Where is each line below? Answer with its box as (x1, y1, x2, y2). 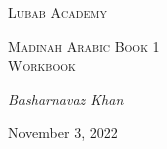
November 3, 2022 (8, 122, 118, 143)
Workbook (8, 55, 76, 76)
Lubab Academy (8, 2, 107, 22)
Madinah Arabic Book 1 (8, 35, 160, 56)
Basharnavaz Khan (8, 88, 124, 109)
